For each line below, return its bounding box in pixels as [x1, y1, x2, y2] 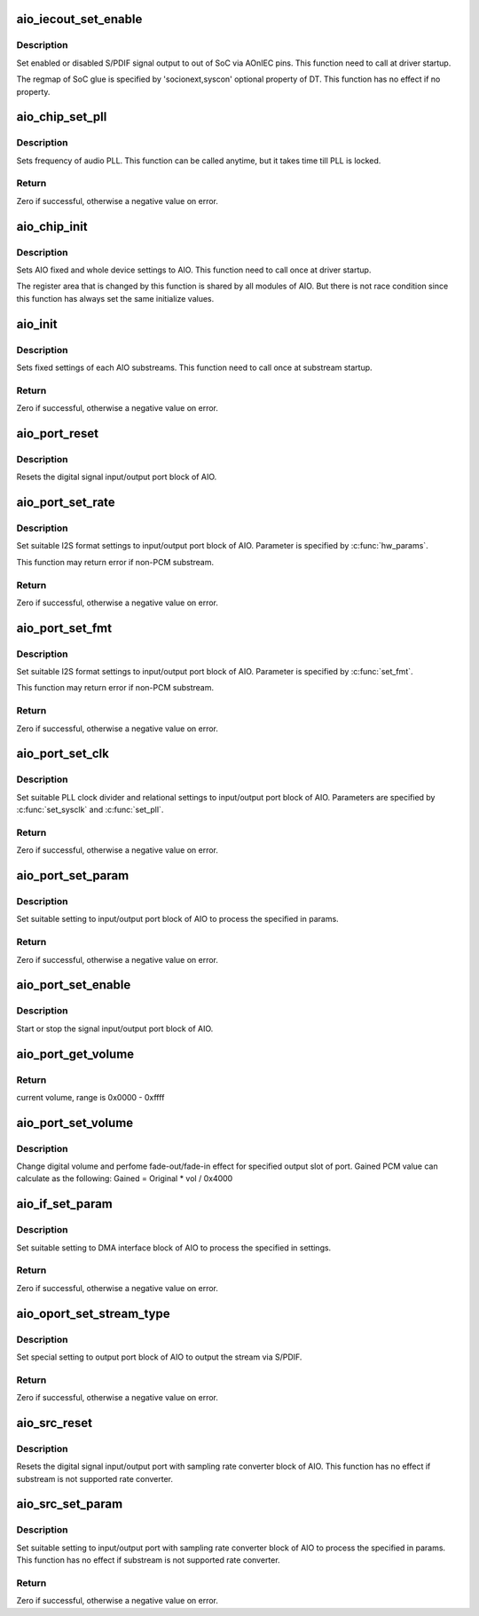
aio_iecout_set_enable [16, 12, 143, 27]
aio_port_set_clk [16, 746, 110, 761]
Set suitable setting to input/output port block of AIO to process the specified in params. [16, 914, 339, 925]
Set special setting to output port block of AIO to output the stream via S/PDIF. [16, 1352, 302, 1362]
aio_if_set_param [16, 1196, 113, 1211]
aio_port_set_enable [16, 977, 131, 993]
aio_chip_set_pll [16, 109, 107, 124]
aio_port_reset [16, 426, 99, 441]
